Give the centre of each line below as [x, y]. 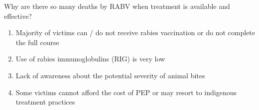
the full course [37, 42]
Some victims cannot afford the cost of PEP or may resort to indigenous [126, 92]
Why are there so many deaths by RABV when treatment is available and [117, 6]
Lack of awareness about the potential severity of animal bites [110, 75]
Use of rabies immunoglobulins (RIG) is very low [90, 59]
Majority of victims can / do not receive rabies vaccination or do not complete [135, 32]
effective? [18, 16]
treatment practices [45, 102]
